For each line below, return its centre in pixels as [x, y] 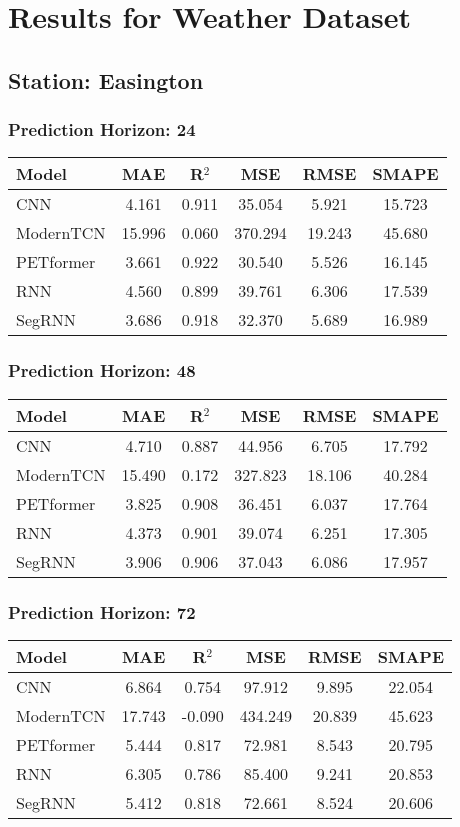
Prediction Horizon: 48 [102, 370]
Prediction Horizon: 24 [102, 129]
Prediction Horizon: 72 [102, 611]
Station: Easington [106, 79]
